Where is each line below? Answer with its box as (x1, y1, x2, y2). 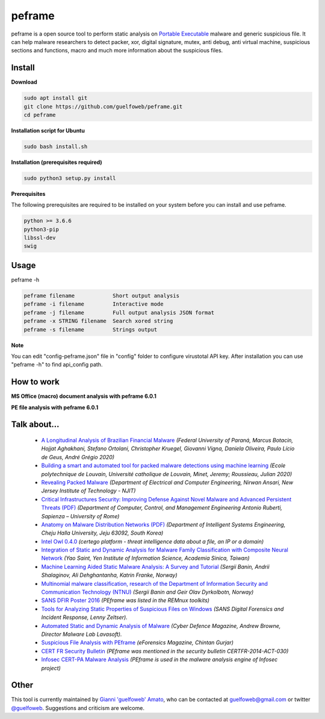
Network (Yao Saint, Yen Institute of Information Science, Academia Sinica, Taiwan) (41, 554, 250, 562)
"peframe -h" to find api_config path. (11, 361, 103, 368)
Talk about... (11, 419, 60, 430)
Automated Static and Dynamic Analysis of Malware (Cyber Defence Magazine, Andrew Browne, (41, 622, 281, 629)
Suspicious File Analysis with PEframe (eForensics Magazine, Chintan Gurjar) (41, 639, 234, 646)
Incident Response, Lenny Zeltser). (41, 614, 128, 621)
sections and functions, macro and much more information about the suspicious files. (11, 47, 223, 54)
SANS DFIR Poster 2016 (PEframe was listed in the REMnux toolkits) (41, 597, 210, 604)
